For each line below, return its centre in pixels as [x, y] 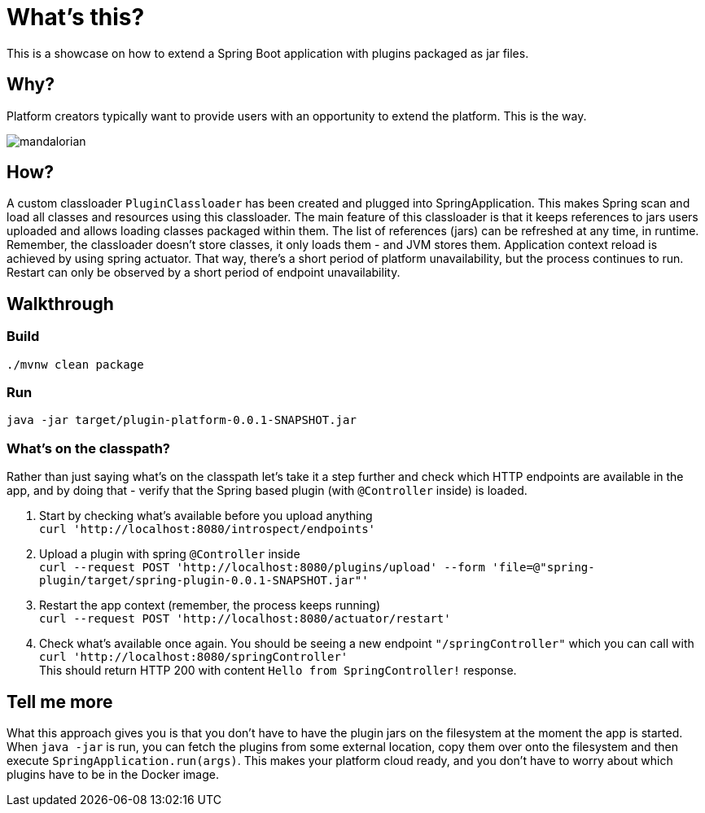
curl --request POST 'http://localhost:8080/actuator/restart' [245, 619]
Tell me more [60, 702]
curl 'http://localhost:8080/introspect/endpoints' [208, 529]
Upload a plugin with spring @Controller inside [170, 554]
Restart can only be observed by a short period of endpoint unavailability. [204, 273]
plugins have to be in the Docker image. [113, 774]
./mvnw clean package [75, 364]
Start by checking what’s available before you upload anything [206, 516]
